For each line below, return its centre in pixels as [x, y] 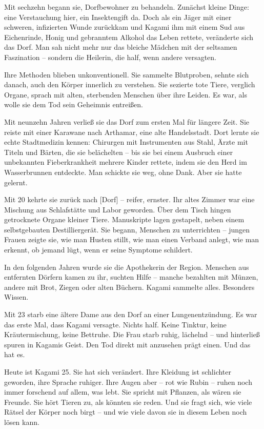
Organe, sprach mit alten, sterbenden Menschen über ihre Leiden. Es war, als [126, 94]
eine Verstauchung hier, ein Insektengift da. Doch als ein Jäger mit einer [118, 17]
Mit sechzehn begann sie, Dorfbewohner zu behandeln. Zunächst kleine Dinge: [127, 7]
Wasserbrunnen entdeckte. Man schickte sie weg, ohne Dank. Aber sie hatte [123, 172]
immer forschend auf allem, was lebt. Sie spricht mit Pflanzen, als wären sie [123, 392]
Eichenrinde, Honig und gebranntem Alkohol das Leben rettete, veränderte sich [129, 37]
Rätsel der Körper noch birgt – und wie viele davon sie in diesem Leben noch [126, 412]
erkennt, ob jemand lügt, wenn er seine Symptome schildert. [98, 250]
